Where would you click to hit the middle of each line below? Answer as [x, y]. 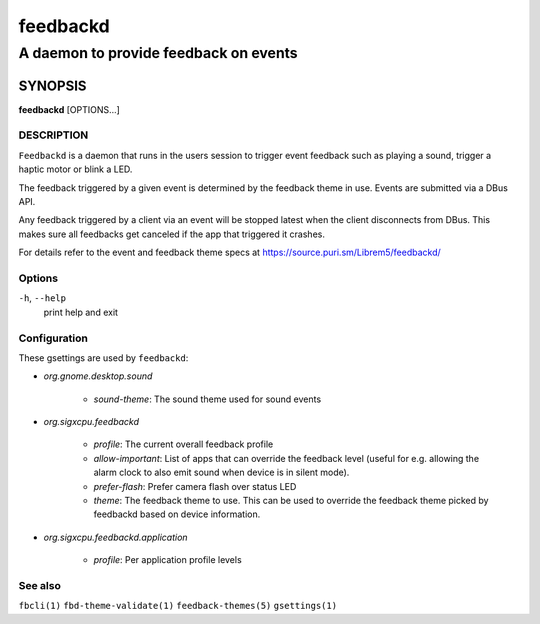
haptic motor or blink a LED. [75, 169]
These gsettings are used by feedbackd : [103, 357]
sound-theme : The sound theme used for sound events [207, 399]
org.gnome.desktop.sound [98, 376]
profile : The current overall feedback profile [183, 444]
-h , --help [42, 298]
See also [40, 585]
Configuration [53, 338]
